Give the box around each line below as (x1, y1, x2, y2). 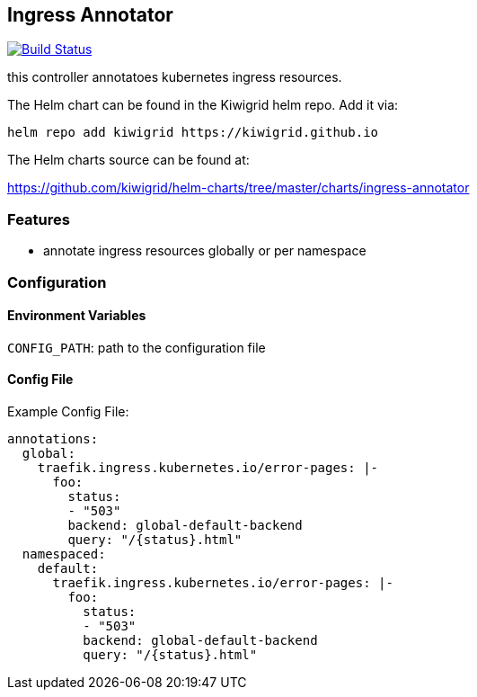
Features (7, 210, 70, 228)
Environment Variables (7, 308, 146, 324)
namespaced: (22, 546, 106, 561)
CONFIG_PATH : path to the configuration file (7, 339, 266, 355)
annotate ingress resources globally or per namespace (43, 243, 367, 259)
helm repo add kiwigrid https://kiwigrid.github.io (7, 125, 379, 140)
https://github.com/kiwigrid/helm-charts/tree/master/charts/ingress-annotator (7, 180, 470, 196)
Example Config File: (7, 403, 129, 419)
